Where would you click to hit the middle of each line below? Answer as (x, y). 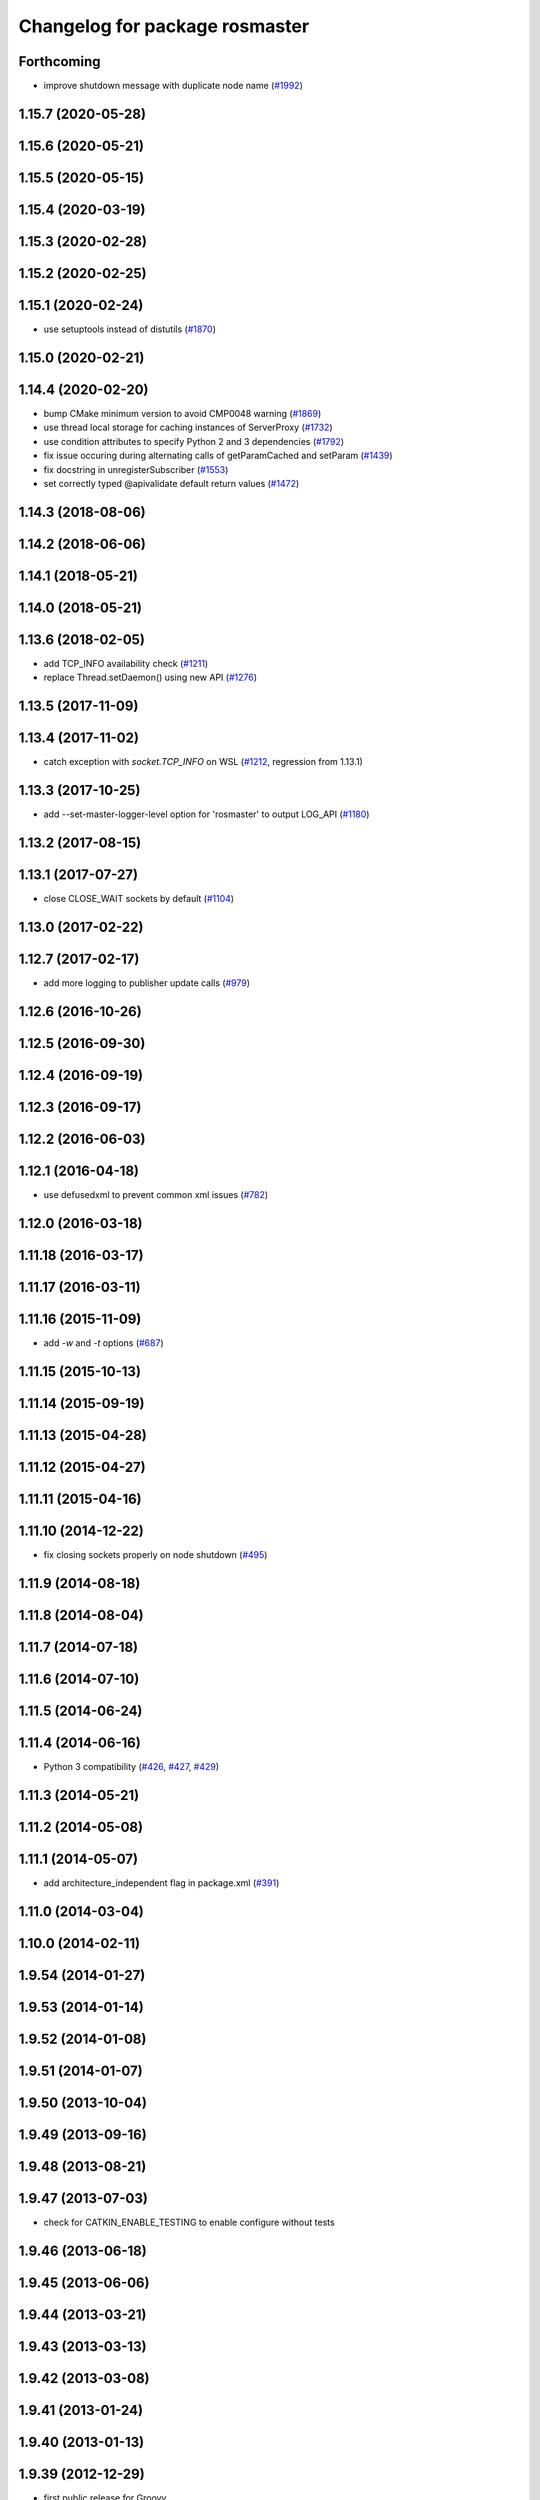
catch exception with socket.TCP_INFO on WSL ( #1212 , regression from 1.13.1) (203, 762)
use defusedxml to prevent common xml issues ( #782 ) (156, 1194)
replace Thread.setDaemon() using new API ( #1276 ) (150, 677)
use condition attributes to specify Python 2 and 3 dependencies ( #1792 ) (194, 441)
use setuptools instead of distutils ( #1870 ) (130, 329)
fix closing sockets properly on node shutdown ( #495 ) (155, 1554)
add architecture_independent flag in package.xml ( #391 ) (161, 1882)
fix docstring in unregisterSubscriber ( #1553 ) (136, 469)
